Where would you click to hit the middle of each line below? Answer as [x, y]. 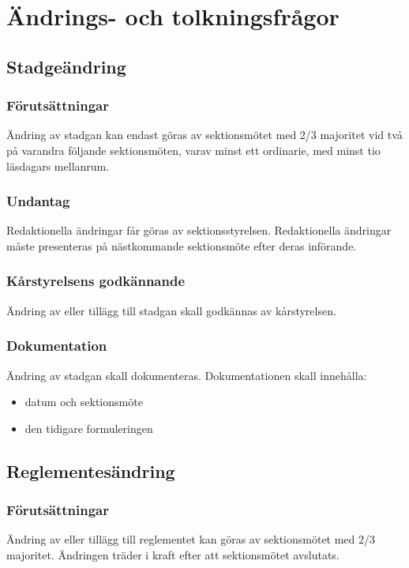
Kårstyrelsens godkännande [96, 281]
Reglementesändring [91, 470]
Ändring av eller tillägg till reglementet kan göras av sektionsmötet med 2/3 [191, 539]
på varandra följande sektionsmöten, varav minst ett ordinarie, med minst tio [193, 150]
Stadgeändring [66, 66]
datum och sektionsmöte [84, 402]
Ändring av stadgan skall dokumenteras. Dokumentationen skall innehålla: [187, 375]
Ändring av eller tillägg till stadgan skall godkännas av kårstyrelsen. [171, 310]
